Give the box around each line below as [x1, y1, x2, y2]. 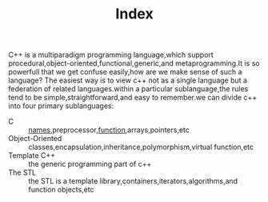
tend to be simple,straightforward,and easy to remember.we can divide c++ [8, 93, 258, 103]
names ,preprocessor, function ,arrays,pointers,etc [28, 125, 190, 135]
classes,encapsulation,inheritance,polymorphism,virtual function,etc [28, 142, 254, 152]
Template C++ [8, 151, 56, 160]
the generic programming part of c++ [28, 160, 152, 169]
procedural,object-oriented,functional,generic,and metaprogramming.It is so [8, 59, 260, 68]
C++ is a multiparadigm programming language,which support [8, 50, 214, 60]
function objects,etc [28, 185, 94, 195]
